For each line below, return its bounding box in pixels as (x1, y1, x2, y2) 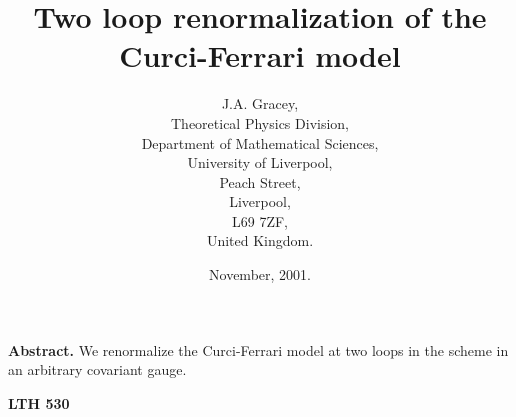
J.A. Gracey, (221, 93, 299, 114)
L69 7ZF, (232, 210, 288, 231)
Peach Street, (219, 171, 301, 192)
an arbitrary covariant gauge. (8, 359, 187, 380)
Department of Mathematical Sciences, (141, 132, 379, 153)
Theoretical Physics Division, (171, 112, 349, 133)
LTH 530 (8, 392, 70, 413)
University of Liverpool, (187, 152, 333, 173)
